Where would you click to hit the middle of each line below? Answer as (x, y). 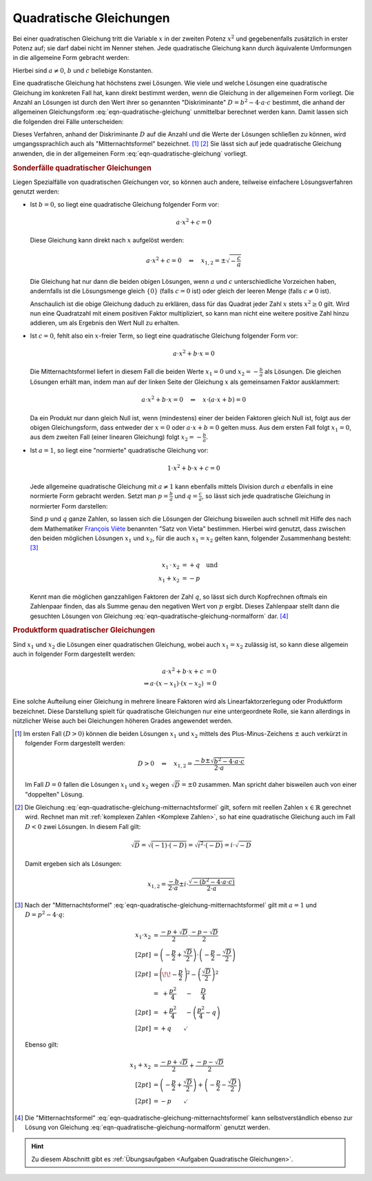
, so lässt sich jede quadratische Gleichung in (266, 496)
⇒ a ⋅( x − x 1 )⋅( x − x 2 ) (174, 684)
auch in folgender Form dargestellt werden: (74, 654)
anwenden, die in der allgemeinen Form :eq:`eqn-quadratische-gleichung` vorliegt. (130, 153)
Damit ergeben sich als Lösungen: (73, 863)
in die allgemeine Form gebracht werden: (71, 58)
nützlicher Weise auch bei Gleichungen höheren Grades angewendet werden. (123, 721)
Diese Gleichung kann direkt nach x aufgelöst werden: (107, 240)
